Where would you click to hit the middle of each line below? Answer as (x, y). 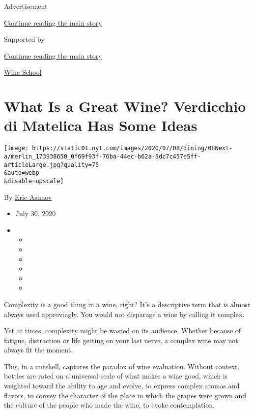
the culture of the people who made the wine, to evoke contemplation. (109, 405)
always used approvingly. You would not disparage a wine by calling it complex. (124, 314)
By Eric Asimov (28, 197)
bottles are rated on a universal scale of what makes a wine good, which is (116, 376)
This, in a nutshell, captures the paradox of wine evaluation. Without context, (122, 366)
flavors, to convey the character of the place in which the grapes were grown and (125, 395)
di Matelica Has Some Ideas (101, 125)
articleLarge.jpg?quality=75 (52, 165)
